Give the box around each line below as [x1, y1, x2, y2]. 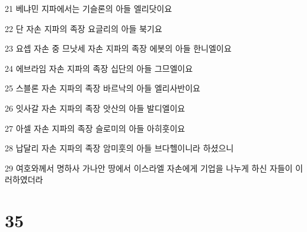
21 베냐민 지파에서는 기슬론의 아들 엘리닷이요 [5, 2, 172, 14]
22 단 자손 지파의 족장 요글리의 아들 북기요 [5, 22, 162, 34]
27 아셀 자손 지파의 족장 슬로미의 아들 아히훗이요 [5, 122, 186, 134]
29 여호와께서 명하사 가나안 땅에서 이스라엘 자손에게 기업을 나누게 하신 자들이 [5, 161, 293, 174]
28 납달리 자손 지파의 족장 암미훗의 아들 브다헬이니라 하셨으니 [5, 142, 234, 154]
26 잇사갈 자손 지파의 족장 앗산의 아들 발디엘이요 [5, 101, 186, 114]
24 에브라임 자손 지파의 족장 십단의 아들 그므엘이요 [5, 62, 193, 74]
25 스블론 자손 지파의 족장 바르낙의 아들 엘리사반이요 [5, 82, 200, 94]
